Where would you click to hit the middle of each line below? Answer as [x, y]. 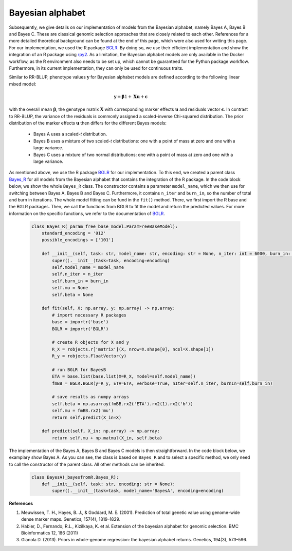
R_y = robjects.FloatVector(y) [89, 356]
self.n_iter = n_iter [78, 274]
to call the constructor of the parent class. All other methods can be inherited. [87, 464]
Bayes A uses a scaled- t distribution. [70, 134]
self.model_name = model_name [88, 267]
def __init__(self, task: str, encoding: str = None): [108, 484]
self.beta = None [73, 295]
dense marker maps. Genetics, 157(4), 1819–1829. [71, 519]
